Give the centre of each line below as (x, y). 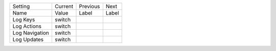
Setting (21, 6)
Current (64, 6)
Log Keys (24, 19)
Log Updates (28, 39)
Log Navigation (31, 33)
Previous (89, 6)
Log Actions (27, 26)
